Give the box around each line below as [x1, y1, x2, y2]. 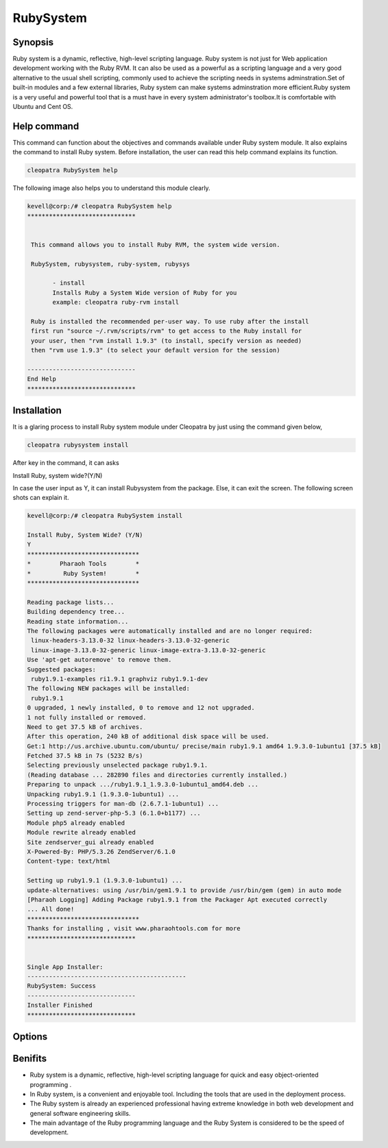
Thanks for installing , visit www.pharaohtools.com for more [27, 924, 241, 933]
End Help [27, 375, 57, 383]
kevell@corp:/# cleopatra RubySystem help [27, 202, 172, 211]
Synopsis [12, 36, 54, 48]
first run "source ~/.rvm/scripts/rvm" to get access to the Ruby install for [31, 327, 302, 335]
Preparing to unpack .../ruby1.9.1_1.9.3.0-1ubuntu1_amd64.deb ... [27, 780, 259, 789]
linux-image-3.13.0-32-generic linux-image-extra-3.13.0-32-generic [31, 646, 266, 654]
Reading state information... [27, 617, 129, 625]
